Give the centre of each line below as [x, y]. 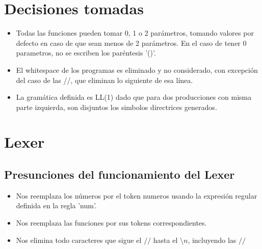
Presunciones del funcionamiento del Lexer [120, 174]
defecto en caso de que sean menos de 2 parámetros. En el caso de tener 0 [131, 43]
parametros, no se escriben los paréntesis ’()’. [86, 53]
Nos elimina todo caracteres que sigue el [79, 240]
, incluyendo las [212, 240]
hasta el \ [168, 240]
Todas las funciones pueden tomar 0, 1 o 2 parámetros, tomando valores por [135, 33]
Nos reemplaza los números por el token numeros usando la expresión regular [137, 195]
